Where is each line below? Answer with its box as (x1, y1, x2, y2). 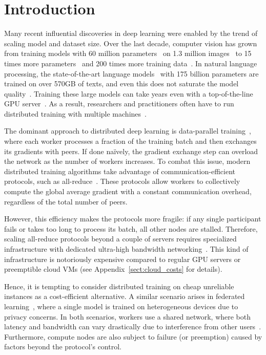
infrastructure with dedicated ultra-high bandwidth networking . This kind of (4, 244, 249, 254)
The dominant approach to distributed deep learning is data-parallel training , (4, 125, 251, 136)
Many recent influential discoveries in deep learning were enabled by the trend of (4, 28, 258, 39)
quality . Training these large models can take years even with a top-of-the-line (4, 88, 253, 99)
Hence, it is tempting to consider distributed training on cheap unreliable (4, 281, 234, 291)
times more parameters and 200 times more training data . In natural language (4, 58, 257, 68)
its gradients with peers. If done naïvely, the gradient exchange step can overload (4, 145, 258, 156)
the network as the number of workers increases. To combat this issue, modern (4, 156, 251, 166)
